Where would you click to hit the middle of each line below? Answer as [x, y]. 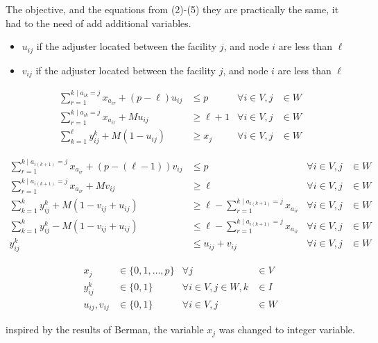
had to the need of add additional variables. [98, 23]
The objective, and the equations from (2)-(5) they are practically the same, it [172, 9]
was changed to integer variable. [287, 329]
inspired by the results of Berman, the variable [105, 329]
